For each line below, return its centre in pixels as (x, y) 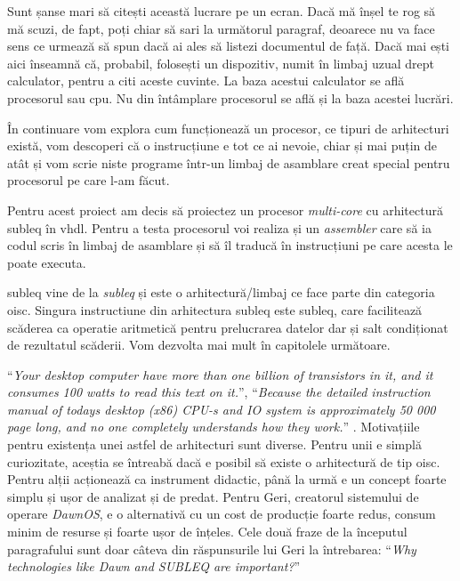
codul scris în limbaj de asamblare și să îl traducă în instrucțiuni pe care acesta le (230, 245)
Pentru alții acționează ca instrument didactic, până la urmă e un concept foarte (227, 479)
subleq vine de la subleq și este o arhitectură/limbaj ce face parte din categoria (221, 292)
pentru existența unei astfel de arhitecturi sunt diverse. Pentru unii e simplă (214, 444)
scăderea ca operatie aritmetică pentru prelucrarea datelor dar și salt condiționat (228, 327)
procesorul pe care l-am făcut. (89, 180)
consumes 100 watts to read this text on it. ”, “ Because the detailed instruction (219, 392)
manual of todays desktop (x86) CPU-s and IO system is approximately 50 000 (222, 409)
